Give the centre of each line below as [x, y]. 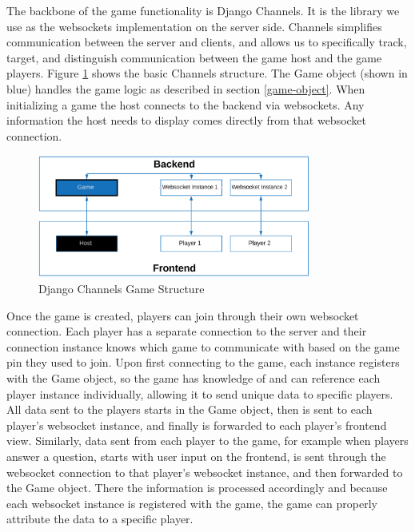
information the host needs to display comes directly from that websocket [187, 120]
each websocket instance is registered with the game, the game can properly [192, 503]
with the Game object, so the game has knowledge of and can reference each [194, 377]
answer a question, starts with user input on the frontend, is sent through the [196, 456]
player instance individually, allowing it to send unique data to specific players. [200, 393]
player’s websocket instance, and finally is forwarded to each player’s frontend [197, 425]
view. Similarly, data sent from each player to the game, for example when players [207, 441]
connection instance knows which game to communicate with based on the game [203, 346]
